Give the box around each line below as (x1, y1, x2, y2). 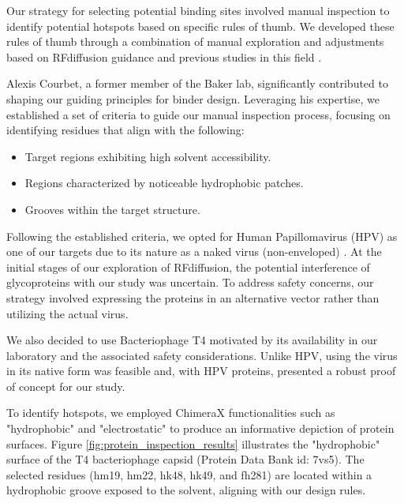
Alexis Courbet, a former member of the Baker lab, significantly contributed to (6, 75, 388, 92)
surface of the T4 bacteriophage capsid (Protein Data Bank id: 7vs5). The (6, 451, 365, 467)
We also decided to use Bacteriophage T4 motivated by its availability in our (6, 332, 378, 348)
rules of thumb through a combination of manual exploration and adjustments (6, 33, 384, 50)
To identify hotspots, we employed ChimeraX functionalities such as (6, 404, 335, 421)
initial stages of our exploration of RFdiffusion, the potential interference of (6, 258, 370, 275)
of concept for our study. (6, 377, 125, 394)
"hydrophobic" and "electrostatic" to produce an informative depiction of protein (6, 420, 395, 437)
